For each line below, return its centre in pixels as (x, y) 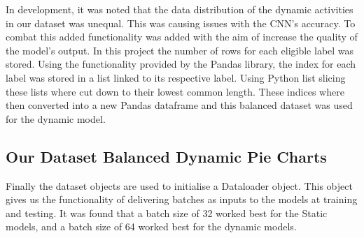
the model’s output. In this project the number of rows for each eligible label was (180, 50)
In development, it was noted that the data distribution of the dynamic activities (180, 9)
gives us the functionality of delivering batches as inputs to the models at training (182, 199)
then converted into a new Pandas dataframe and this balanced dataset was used (179, 105)
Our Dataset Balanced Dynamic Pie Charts (166, 156)
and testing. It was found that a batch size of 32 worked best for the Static (167, 213)
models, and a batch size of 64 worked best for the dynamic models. (151, 226)
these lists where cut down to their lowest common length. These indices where (175, 91)
